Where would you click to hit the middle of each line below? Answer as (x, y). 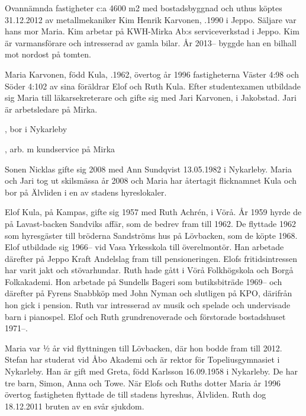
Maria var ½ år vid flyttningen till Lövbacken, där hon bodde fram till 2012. (144, 348)
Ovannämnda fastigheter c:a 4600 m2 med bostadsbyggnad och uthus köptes (144, 8)
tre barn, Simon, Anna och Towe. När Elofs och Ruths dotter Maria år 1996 (143, 383)
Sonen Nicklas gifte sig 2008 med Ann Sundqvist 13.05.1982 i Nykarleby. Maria (148, 169)
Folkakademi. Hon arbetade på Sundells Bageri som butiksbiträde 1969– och (144, 281)
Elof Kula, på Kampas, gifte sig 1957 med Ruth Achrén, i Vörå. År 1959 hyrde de (153, 212)
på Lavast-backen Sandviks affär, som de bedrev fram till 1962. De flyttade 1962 (150, 223)
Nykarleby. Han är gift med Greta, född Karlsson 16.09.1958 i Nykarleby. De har (152, 371)
